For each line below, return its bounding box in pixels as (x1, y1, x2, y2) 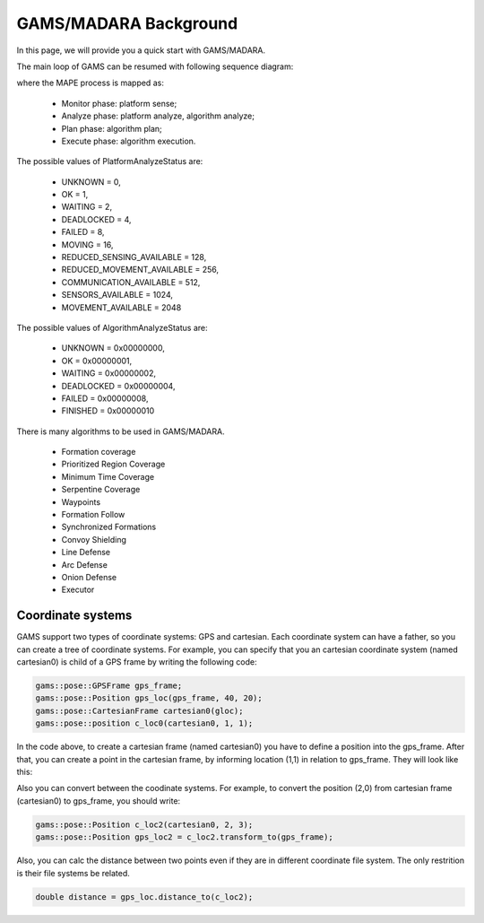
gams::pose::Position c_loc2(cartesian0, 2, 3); (35, 819, 254, 830)
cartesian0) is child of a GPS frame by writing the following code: (16, 657, 257, 667)
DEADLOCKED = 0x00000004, (61, 380, 176, 391)
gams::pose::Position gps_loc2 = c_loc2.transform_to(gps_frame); (35, 832, 333, 842)
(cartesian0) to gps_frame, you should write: (16, 795, 181, 806)
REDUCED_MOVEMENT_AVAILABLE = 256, (61, 265, 220, 275)
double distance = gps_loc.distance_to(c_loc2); (35, 892, 254, 901)
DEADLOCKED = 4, (61, 213, 132, 224)
